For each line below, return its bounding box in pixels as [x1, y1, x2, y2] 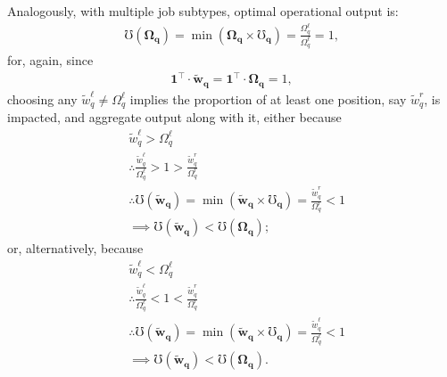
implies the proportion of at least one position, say [129, 89, 407, 108]
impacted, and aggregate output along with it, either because [7, 108, 342, 127]
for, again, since [7, 51, 94, 70]
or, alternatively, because [7, 239, 144, 258]
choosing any [7, 89, 78, 108]
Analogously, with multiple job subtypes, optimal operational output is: [7, 2, 399, 20]
